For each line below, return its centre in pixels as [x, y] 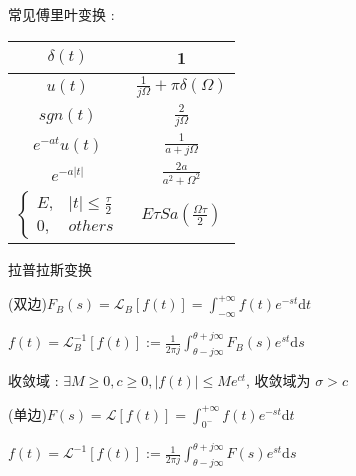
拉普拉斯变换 [50, 269]
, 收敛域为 [278, 380]
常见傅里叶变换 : [61, 14]
